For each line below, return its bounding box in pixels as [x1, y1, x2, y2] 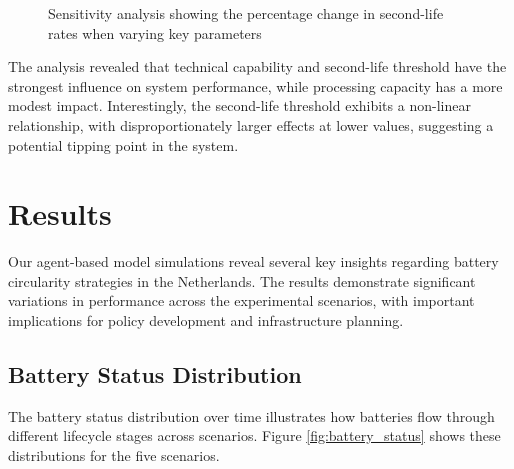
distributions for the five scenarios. [8, 445, 220, 466]
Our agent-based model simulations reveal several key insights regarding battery [8, 251, 499, 272]
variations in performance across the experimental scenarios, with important [8, 290, 475, 311]
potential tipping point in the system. [8, 134, 239, 155]
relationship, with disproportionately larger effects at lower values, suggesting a [8, 114, 494, 135]
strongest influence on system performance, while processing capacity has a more [8, 75, 503, 96]
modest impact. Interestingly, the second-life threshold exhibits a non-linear [8, 95, 471, 116]
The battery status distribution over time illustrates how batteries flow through [8, 405, 495, 426]
